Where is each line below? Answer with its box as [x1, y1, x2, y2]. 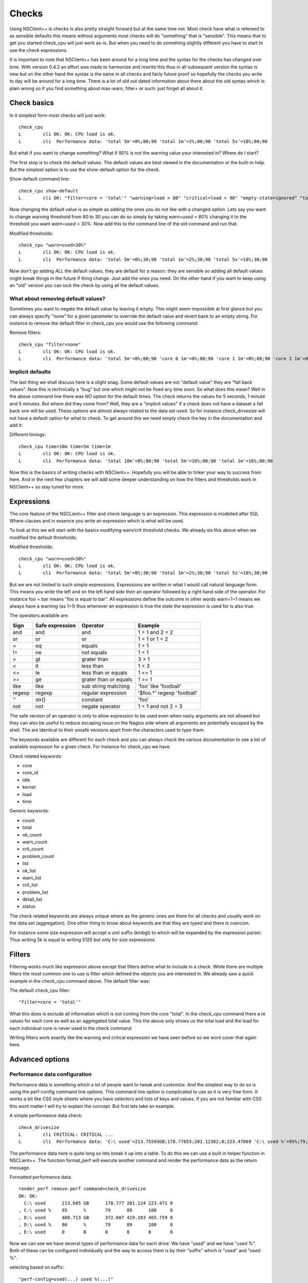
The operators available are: [9, 612, 69, 618]
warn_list [22, 874, 42, 881]
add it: [9, 422, 23, 428]
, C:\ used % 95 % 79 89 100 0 [18, 1208, 173, 1213]
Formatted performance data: [9, 1174, 72, 1180]
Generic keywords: [9, 808, 50, 814]
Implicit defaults [9, 368, 51, 376]
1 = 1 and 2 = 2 [138, 629, 174, 636]
